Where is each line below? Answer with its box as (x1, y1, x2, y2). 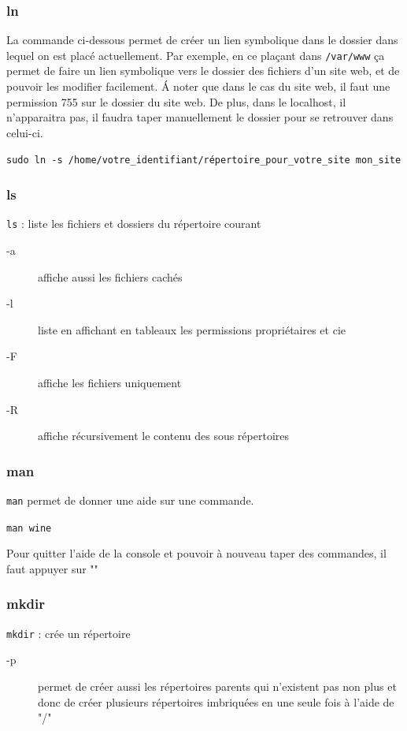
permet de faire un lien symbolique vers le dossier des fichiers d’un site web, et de (6, 62, 400, 79)
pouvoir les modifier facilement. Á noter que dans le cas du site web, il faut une (6, 78, 390, 95)
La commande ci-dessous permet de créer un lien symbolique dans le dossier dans (6, 32, 398, 48)
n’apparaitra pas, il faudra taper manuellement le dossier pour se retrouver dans (6, 109, 394, 125)
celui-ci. (6, 124, 43, 140)
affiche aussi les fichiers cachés (38, 268, 183, 285)
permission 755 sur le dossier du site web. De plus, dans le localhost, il (6, 93, 346, 110)
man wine (6, 522, 52, 534)
